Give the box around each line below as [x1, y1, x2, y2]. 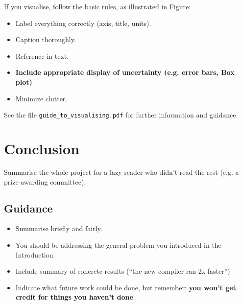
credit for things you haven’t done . [15, 292, 135, 302]
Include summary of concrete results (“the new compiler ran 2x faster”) [15, 266, 230, 276]
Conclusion [4, 139, 80, 158]
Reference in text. [15, 50, 69, 61]
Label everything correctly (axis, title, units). [15, 18, 151, 28]
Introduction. [15, 249, 55, 259]
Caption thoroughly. [15, 34, 76, 45]
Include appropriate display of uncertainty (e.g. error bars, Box [15, 67, 235, 77]
